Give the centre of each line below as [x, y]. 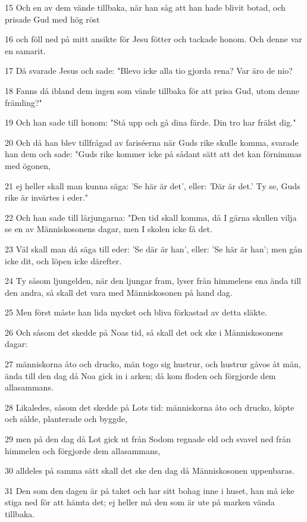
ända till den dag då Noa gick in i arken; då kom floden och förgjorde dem [140, 375]
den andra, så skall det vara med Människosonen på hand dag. [119, 292]
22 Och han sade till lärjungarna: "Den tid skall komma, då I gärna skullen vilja [151, 217]
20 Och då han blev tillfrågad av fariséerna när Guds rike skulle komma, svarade [152, 142]
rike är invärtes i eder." [47, 197]
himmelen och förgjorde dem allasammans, [83, 450]
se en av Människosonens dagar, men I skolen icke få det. [109, 229]
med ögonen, [28, 165]
